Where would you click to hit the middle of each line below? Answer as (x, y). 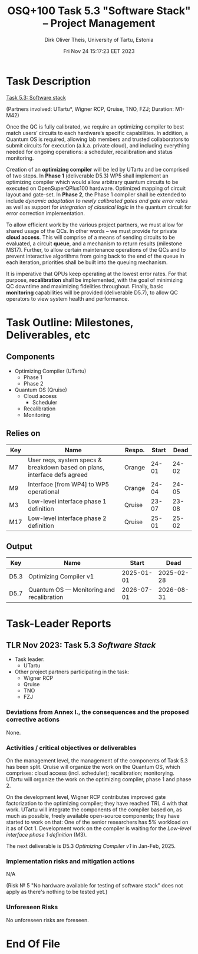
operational (44, 492)
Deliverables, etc (48, 335)
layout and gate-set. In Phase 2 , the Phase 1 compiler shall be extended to (96, 194)
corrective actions (33, 719)
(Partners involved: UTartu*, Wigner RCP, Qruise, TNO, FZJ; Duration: (90, 109)
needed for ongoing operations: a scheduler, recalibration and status (89, 152)
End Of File (33, 944)
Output (19, 546)
